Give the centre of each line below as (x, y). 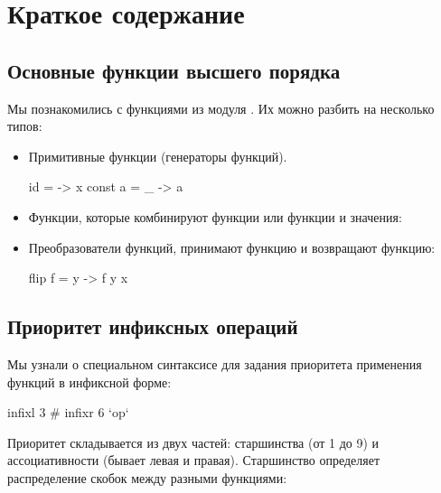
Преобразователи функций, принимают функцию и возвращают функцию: (232, 247)
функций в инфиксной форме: (89, 381)
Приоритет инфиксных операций (153, 326)
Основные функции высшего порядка (174, 70)
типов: (25, 126)
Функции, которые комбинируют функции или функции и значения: (215, 216)
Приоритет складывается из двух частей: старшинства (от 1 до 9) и (193, 442)
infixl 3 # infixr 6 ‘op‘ (68, 412)
